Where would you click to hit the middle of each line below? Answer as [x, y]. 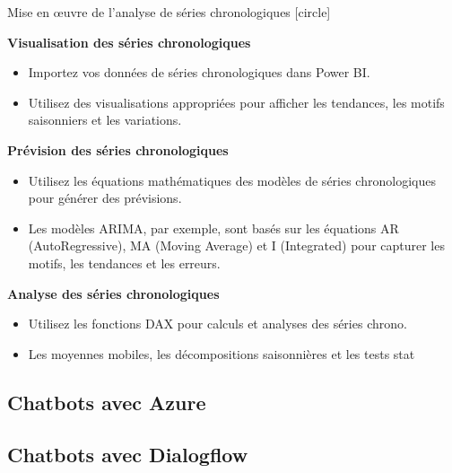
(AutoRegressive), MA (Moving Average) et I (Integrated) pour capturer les [236, 245]
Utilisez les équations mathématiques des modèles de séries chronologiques [232, 180]
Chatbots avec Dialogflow [128, 455]
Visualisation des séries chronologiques [129, 42]
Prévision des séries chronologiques [118, 149]
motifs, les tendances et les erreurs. [124, 263]
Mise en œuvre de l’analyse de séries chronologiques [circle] [169, 12]
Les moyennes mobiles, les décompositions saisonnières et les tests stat [222, 353]
